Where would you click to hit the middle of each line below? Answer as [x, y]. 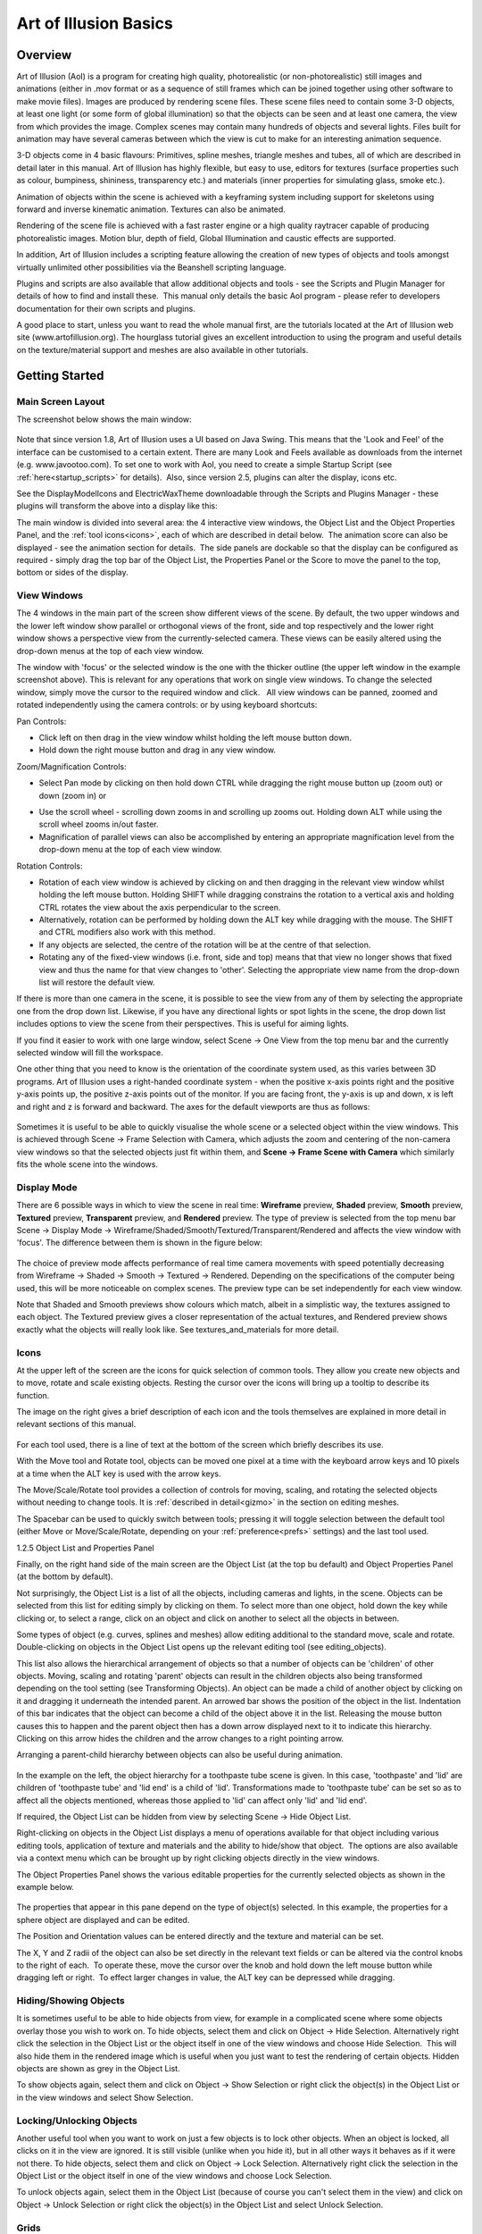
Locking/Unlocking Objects [77, 2121]
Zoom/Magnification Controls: [71, 766]
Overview [44, 55]
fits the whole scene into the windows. [87, 1164]
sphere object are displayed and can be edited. [103, 1919]
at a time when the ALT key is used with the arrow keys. [119, 1474]
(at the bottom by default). [65, 1576]
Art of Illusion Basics [95, 23]
